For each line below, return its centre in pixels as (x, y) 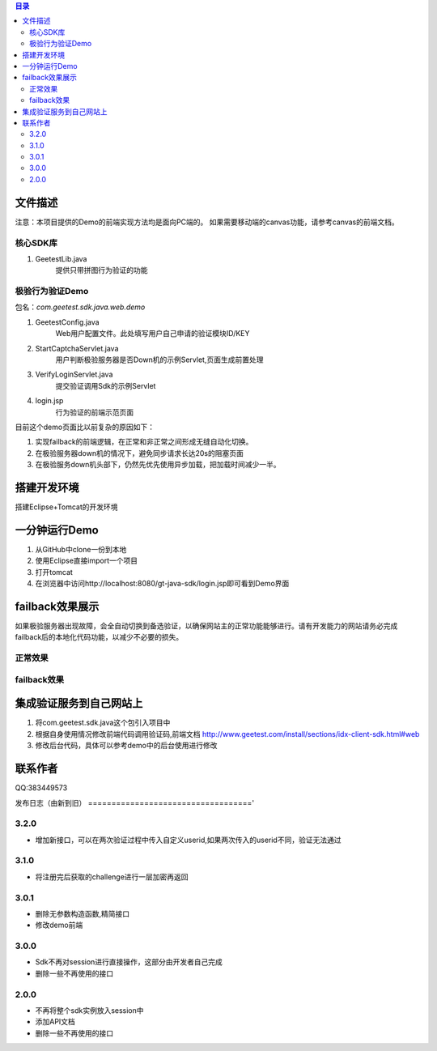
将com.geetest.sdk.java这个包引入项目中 (103, 723)
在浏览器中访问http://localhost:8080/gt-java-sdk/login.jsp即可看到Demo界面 (162, 584)
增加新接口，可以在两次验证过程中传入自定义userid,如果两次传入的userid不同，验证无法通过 (188, 840)
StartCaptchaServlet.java (77, 348)
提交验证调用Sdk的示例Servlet (106, 385)
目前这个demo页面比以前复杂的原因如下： (85, 427)
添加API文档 (55, 1022)
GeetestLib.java (61, 258)
